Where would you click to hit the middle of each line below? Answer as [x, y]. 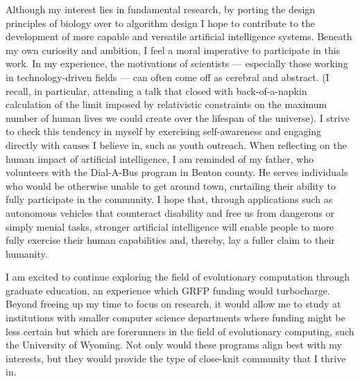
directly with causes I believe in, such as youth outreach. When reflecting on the [176, 144]
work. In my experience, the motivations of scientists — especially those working [177, 63]
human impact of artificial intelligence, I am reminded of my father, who [160, 158]
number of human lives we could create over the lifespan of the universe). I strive [178, 117]
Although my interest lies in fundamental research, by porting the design [161, 9]
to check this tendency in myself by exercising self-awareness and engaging [164, 131]
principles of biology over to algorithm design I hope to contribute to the [160, 23]
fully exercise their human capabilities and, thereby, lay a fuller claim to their [170, 240]
